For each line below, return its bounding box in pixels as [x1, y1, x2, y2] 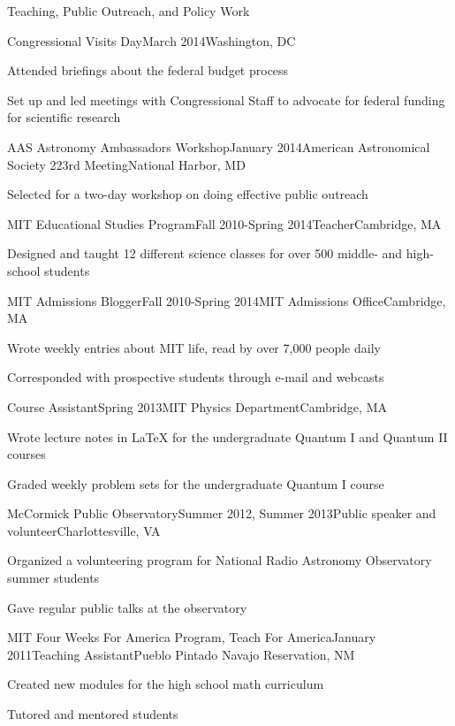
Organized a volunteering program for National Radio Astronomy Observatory [7, 551, 432, 569]
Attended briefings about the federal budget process [7, 61, 289, 80]
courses [7, 445, 46, 463]
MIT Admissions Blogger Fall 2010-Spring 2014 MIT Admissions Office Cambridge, [7, 291, 446, 310]
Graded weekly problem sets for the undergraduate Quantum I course [7, 474, 384, 493]
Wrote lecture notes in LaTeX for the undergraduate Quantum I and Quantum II [7, 427, 448, 446]
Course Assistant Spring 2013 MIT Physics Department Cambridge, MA [7, 397, 387, 416]
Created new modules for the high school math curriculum [7, 675, 324, 693]
